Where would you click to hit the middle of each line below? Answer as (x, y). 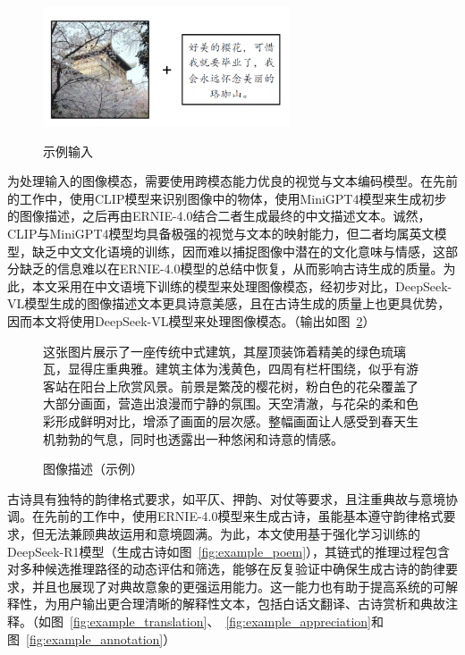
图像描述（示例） (93, 469)
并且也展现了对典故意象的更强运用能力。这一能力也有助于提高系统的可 (238, 586)
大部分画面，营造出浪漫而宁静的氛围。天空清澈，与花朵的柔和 (224, 403)
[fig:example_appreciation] (298, 621)
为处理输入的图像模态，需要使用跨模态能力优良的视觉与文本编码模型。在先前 (232, 181)
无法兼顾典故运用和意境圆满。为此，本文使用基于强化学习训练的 (232, 533)
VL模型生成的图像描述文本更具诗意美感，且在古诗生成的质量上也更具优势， (229, 303)
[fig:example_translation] (139, 621)
